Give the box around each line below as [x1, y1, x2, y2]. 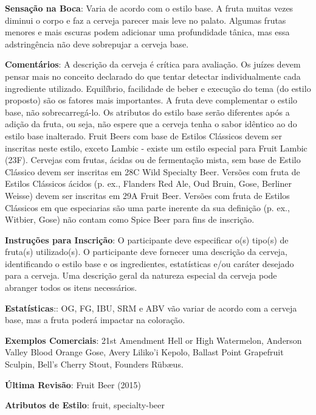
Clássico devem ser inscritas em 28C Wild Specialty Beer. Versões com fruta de [5, 165, 300, 178]
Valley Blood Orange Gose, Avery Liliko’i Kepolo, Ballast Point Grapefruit [5, 346, 284, 358]
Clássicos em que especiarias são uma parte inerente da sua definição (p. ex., [5, 201, 290, 214]
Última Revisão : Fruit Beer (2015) [5, 378, 142, 391]
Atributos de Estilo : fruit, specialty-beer [5, 399, 165, 411]
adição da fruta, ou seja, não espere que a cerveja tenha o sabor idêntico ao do [5, 117, 297, 130]
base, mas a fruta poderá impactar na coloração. [5, 313, 185, 326]
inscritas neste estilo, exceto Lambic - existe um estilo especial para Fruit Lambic [5, 141, 307, 154]
